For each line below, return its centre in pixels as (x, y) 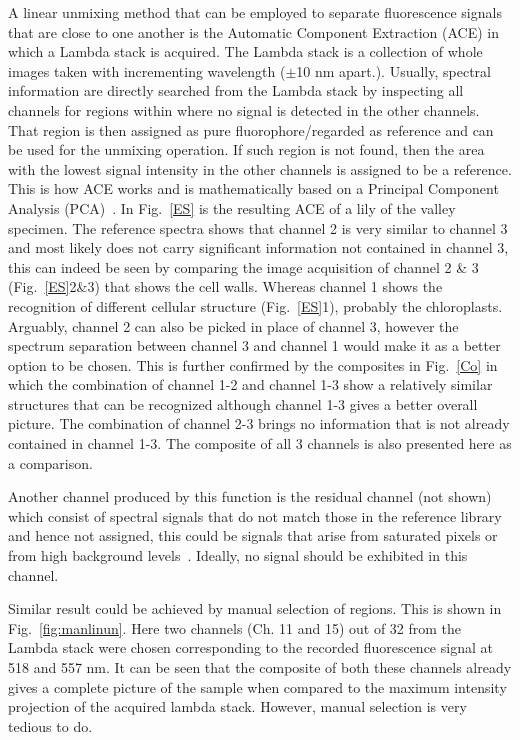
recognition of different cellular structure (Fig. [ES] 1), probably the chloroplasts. (255, 305)
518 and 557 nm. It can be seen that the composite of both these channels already (260, 667)
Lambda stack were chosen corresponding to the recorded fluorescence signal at (250, 647)
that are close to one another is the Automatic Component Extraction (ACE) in (254, 31)
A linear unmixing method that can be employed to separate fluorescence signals (255, 12)
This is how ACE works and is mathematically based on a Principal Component (253, 188)
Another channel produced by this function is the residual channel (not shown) (250, 496)
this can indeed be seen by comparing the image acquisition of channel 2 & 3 (243, 266)
